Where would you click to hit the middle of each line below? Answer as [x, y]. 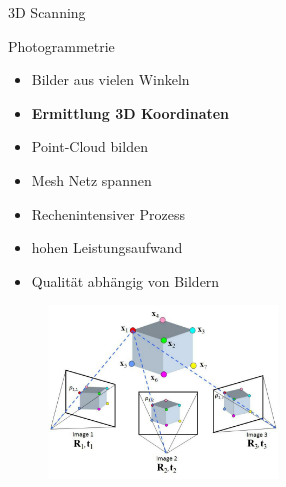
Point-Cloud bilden [89, 146]
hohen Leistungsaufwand [107, 247]
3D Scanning [47, 12]
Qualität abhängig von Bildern [125, 280]
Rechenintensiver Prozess [108, 213]
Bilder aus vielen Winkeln [110, 79]
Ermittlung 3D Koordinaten [130, 112]
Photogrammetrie [61, 45]
